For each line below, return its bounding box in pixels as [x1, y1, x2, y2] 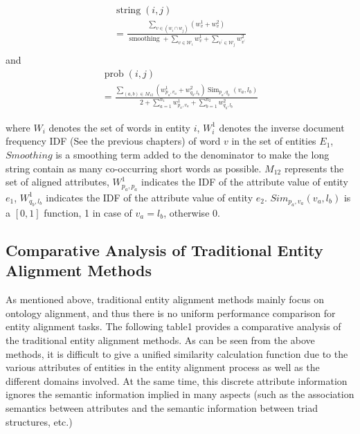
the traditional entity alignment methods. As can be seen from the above [6, 332, 315, 347]
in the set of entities [231, 134, 316, 148]
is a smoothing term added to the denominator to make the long [55, 147, 330, 161]
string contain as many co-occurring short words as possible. [6, 161, 262, 175]
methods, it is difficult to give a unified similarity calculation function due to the [6, 346, 348, 361]
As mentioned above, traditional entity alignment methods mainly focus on [6, 292, 324, 307]
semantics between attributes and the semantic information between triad [6, 400, 318, 415]
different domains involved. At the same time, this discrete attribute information [6, 373, 348, 388]
